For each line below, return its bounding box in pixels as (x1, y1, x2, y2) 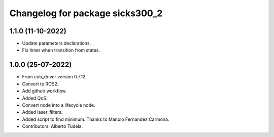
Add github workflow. (22, 88, 67, 94)
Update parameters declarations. (22, 40, 91, 47)
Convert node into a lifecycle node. (22, 102, 95, 108)
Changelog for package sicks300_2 (9, 8, 163, 19)
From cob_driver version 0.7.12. (22, 74, 87, 80)
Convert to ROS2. (22, 81, 59, 87)
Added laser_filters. (22, 109, 63, 115)
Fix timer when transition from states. (22, 47, 100, 53)
